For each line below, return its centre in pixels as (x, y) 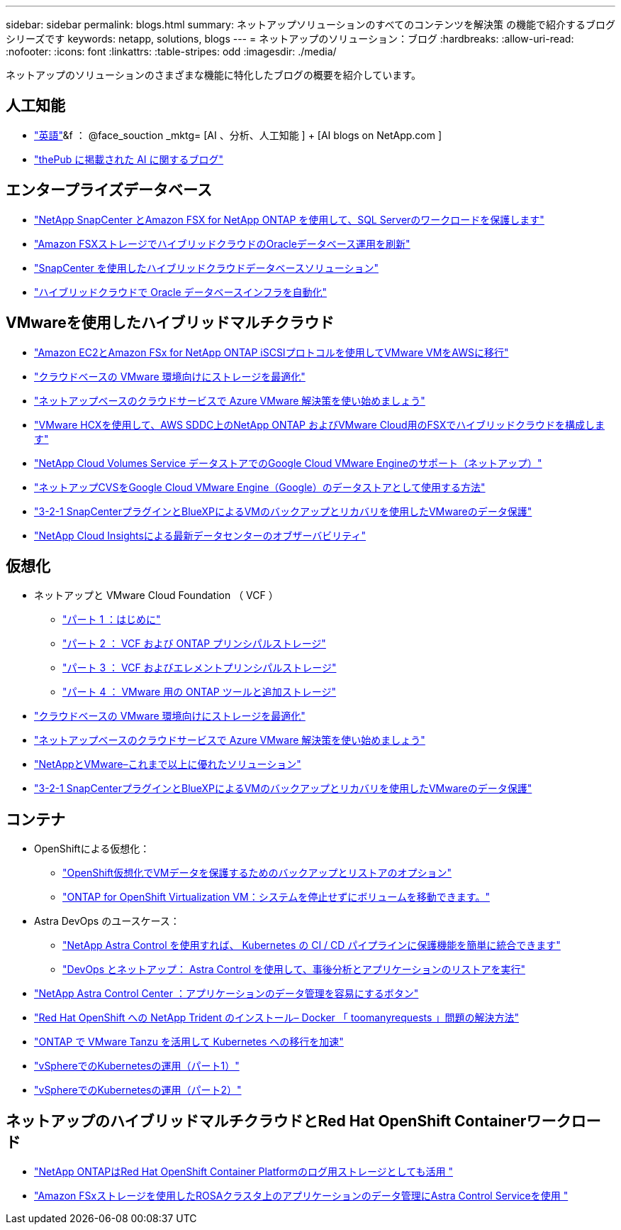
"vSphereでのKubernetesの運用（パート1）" (137, 1066)
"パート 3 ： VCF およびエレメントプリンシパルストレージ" (200, 668)
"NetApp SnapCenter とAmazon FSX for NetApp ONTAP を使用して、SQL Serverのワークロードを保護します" (289, 219)
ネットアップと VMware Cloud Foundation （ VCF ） (156, 595)
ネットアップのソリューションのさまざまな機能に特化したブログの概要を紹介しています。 (213, 75)
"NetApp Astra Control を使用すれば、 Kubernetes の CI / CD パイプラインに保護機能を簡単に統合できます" (312, 945)
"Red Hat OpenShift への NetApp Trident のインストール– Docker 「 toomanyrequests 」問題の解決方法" (276, 1018)
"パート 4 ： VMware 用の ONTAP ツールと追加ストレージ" (199, 692)
